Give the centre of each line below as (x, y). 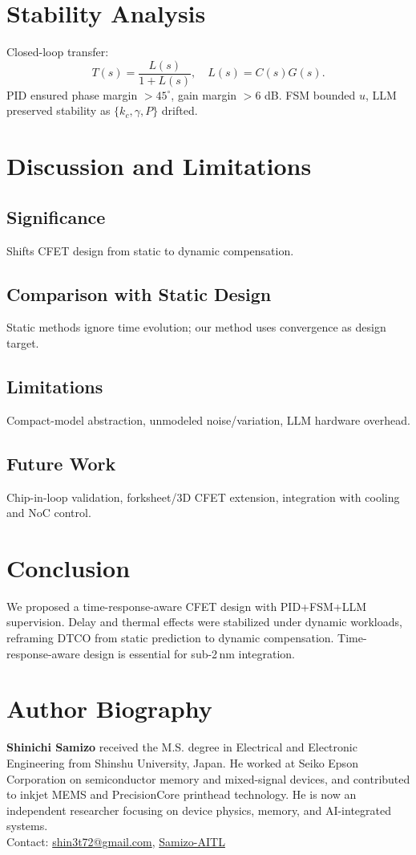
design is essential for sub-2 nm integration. (190, 653)
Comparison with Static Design (139, 293)
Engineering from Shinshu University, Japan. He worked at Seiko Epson (182, 762)
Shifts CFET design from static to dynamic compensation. (150, 250)
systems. (27, 826)
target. (23, 342)
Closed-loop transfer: (58, 52)
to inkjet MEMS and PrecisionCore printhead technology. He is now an (182, 794)
